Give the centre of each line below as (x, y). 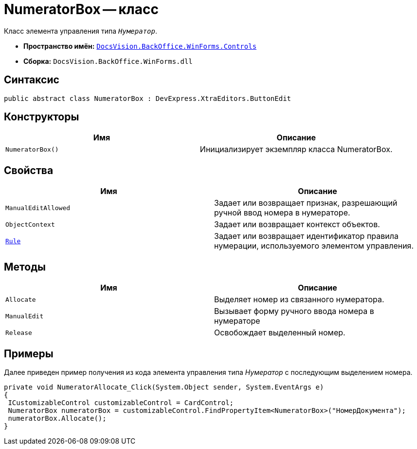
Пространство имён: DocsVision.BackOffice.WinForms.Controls (140, 46)
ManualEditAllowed (38, 208)
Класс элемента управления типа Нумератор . (81, 31)
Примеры (29, 353)
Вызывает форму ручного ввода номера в (294, 311)
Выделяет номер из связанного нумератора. (299, 300)
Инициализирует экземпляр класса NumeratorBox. (296, 149)
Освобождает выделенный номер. (280, 333)
